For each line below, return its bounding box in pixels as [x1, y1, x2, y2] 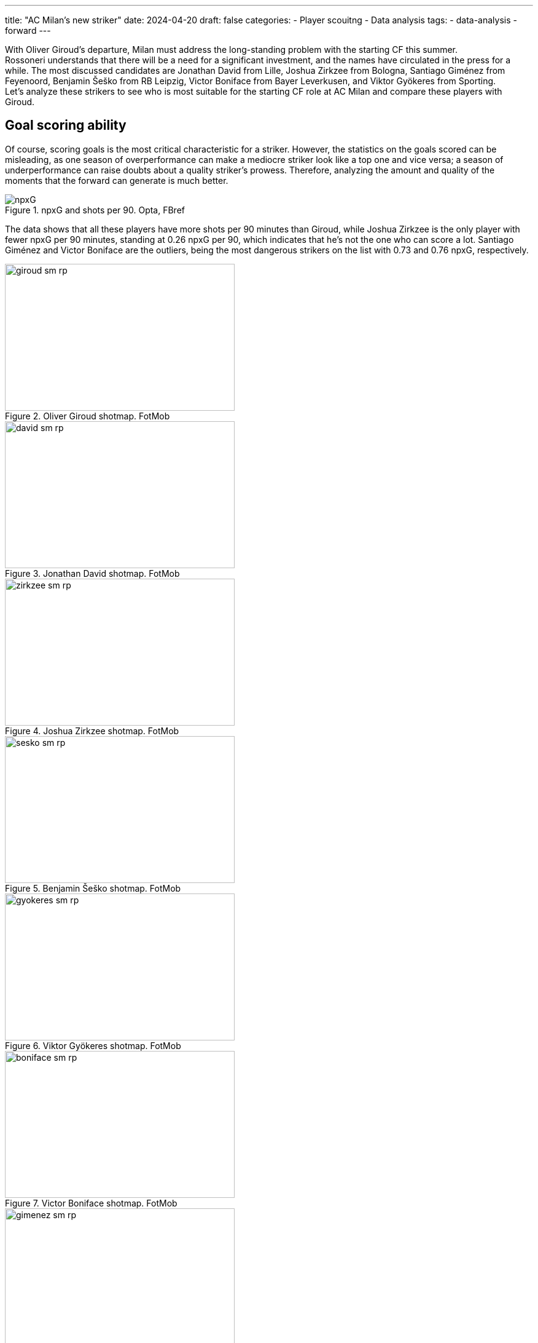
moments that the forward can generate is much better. [5, 175, 228, 186]
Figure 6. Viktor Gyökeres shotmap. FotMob [5, 1040, 181, 1051]
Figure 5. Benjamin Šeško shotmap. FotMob [5, 882, 181, 893]
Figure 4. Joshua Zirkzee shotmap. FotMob [5, 725, 179, 736]
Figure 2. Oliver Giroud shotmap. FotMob [5, 410, 170, 421]
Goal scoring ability [5, 117, 127, 133]
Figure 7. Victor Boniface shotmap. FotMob [5, 1197, 177, 1208]
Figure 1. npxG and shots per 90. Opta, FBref [5, 204, 185, 215]
